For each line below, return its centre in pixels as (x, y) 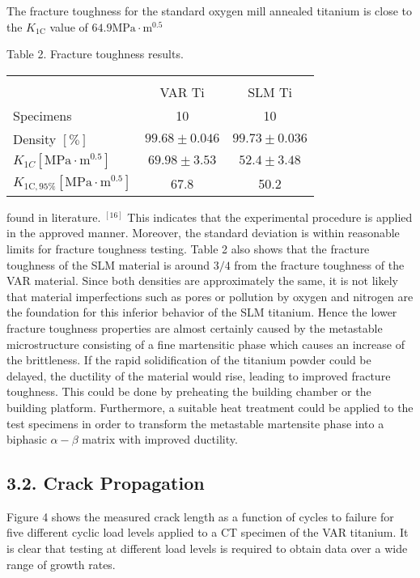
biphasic (27, 439)
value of (69, 26)
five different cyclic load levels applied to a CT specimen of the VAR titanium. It (208, 532)
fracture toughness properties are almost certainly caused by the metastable (195, 327)
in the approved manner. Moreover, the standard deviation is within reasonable (203, 233)
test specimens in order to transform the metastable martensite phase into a (195, 423)
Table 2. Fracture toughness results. (95, 54)
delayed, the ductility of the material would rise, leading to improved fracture (199, 375)
